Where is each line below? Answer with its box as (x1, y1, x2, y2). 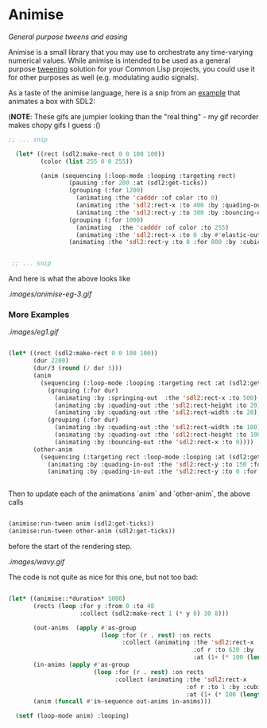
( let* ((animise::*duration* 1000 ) (8, 594, 126, 603)
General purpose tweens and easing (8, 32, 128, 41)
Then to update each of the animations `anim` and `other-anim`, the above (8, 489, 250, 498)
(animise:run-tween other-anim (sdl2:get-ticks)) (8, 527, 176, 536)
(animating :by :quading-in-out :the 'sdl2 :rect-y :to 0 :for (47, 467, 258, 476)
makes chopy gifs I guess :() (8, 120, 101, 130)
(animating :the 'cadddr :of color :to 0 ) (75, 194, 219, 202)
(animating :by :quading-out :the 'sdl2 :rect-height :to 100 (54, 431, 261, 439)
